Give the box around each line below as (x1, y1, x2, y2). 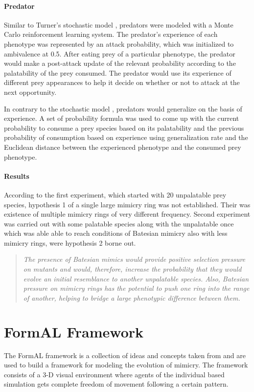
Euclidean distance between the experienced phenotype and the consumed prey (4, 141, 241, 152)
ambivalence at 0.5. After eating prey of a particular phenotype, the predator (4, 48, 235, 58)
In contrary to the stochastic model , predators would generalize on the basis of (4, 103, 242, 113)
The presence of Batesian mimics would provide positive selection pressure (23, 254, 246, 264)
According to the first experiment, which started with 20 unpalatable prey (4, 189, 227, 199)
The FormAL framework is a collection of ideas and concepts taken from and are (4, 350, 246, 360)
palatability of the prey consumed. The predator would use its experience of (4, 67, 231, 78)
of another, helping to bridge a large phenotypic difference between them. (23, 292, 240, 303)
